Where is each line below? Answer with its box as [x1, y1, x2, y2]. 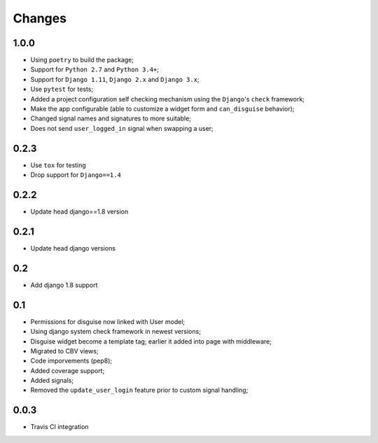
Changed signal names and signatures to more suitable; [30, 114, 192, 122]
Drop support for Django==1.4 [30, 171, 122, 179]
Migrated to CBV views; [30, 346, 99, 355]
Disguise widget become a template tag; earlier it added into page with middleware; [30, 337, 272, 346]
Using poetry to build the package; [30, 56, 134, 64]
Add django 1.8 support [30, 281, 98, 289]
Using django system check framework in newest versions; [30, 328, 201, 336]
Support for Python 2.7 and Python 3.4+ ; [30, 65, 160, 73]
